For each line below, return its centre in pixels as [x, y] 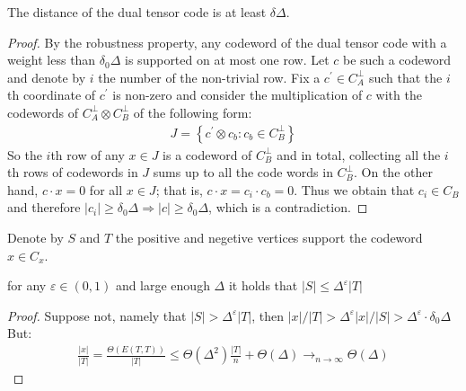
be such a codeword [397, 60]
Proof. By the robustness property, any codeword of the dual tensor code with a [227, 42]
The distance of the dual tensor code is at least [137, 12]
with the [399, 95]
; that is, [179, 189]
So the [25, 154]
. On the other [393, 172]
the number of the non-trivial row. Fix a [209, 77]
